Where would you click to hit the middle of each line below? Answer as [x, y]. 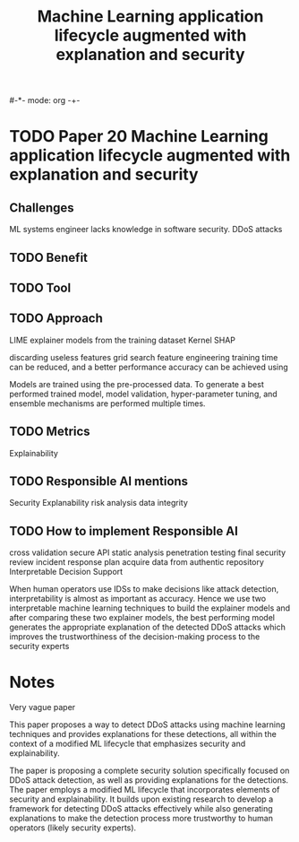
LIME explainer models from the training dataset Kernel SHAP [122, 340]
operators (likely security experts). [73, 828]
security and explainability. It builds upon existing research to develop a [141, 799]
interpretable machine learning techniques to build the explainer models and [150, 608]
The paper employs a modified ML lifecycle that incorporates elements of [145, 790]
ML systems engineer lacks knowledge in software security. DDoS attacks [146, 230]
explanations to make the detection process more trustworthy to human [141, 819]
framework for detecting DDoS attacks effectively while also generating [141, 809]
